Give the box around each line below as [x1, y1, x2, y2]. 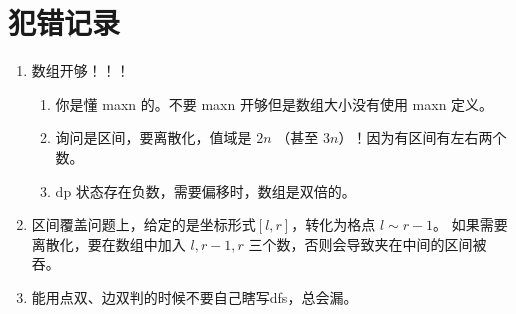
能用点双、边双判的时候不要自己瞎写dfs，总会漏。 [31, 286, 358, 307]
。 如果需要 [433, 214, 508, 235]
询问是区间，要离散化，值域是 [55, 127, 252, 148]
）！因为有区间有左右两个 [338, 127, 507, 148]
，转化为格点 [291, 214, 376, 235]
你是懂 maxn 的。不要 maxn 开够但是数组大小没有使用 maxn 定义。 [55, 93, 494, 114]
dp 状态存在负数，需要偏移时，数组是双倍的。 [55, 180, 356, 201]
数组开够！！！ [31, 60, 130, 81]
